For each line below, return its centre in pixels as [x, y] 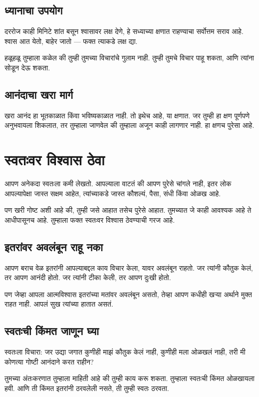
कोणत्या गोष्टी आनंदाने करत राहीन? [49, 361]
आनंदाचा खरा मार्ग [39, 94]
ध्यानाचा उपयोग [34, 10]
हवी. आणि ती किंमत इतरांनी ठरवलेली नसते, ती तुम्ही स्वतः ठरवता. [87, 388]
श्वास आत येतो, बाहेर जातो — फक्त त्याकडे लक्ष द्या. [71, 41]
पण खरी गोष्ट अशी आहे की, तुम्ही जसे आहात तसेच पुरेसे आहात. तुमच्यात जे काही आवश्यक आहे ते [128, 210]
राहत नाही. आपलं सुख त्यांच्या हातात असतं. [59, 304]
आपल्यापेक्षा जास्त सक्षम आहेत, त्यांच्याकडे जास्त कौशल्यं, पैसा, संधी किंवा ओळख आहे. [113, 193]
